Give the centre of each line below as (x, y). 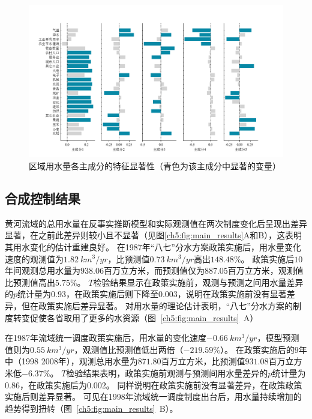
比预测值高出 (30, 282)
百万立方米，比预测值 (203, 361)
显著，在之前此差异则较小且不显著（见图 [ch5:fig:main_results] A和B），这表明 (154, 235)
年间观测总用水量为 (43, 270)
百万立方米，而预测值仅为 (154, 270)
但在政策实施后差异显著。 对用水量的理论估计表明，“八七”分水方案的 (157, 305)
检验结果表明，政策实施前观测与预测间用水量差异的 (167, 372)
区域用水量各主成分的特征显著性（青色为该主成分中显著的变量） (155, 165)
